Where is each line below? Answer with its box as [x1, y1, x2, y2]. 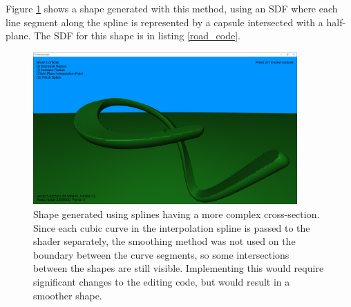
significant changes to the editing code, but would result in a [33, 274, 290, 288]
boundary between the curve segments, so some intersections [33, 247, 290, 261]
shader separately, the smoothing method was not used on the [33, 234, 296, 248]
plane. [6, 28, 31, 43]
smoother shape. [33, 288, 102, 302]
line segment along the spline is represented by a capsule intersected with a [6, 14, 323, 29]
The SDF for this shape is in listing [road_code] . [34, 28, 240, 43]
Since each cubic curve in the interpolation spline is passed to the [33, 220, 310, 235]
